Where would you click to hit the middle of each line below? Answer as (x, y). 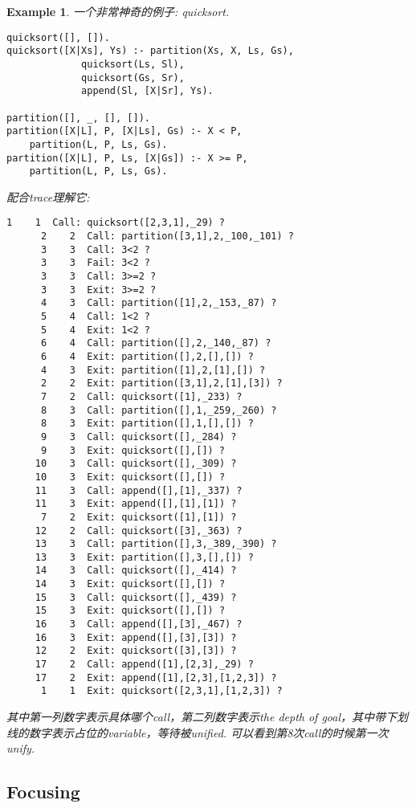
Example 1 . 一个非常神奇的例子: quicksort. (118, 11)
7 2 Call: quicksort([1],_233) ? (141, 396)
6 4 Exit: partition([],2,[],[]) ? (147, 356)
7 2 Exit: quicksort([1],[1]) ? (139, 517)
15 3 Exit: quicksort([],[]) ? (130, 611)
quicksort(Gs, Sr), (133, 78)
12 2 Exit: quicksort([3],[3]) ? (136, 651)
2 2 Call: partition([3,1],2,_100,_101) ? (167, 237)
